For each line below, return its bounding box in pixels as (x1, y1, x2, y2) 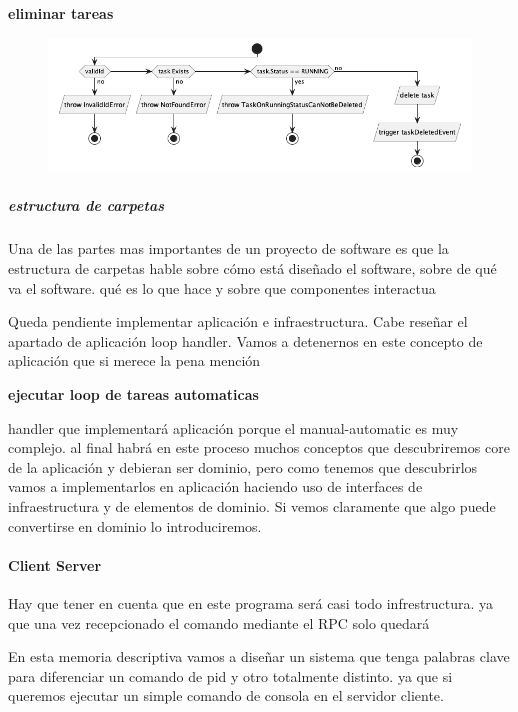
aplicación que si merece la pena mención (8, 350, 261, 371)
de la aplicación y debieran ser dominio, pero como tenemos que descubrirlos (8, 456, 478, 477)
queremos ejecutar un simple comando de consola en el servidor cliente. (8, 685, 444, 706)
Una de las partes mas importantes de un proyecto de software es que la (8, 238, 449, 259)
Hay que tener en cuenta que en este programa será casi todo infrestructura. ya (8, 592, 494, 613)
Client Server (8, 554, 102, 575)
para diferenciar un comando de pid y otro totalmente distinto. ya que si (8, 665, 453, 686)
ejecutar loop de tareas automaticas (8, 384, 259, 404)
